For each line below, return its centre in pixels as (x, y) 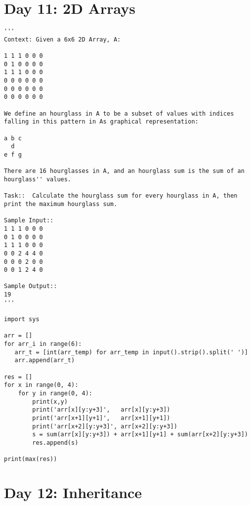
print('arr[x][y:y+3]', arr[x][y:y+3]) (101, 410)
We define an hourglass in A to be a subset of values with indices (119, 113)
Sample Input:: (29, 221)
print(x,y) (50, 401)
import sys (22, 319)
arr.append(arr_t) (45, 360)
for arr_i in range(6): (43, 344)
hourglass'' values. (38, 179)
